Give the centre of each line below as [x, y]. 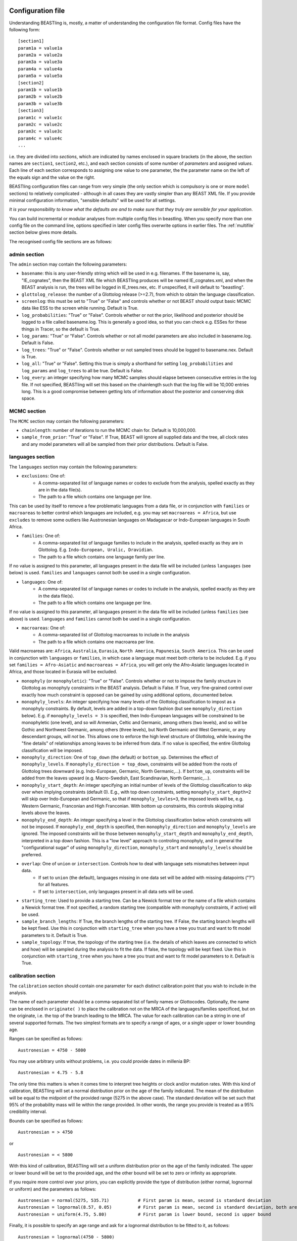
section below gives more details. [43, 232]
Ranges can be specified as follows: [46, 1039]
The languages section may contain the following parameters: [73, 467]
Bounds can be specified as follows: [46, 1121]
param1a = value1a [40, 48]
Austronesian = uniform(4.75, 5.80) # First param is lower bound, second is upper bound [145, 1214]
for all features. [54, 885]
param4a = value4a [40, 69]
